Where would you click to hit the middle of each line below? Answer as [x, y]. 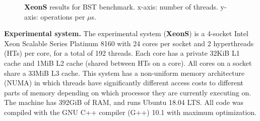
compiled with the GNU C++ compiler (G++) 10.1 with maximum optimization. [131, 112]
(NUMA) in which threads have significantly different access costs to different [124, 83]
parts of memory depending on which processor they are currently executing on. [128, 92]
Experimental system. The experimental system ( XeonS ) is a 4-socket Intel [126, 33]
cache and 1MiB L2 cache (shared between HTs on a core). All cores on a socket [128, 63]
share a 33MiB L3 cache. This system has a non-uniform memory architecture [124, 73]
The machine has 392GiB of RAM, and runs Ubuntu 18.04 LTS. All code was [124, 102]
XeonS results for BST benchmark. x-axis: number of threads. [121, 7]
